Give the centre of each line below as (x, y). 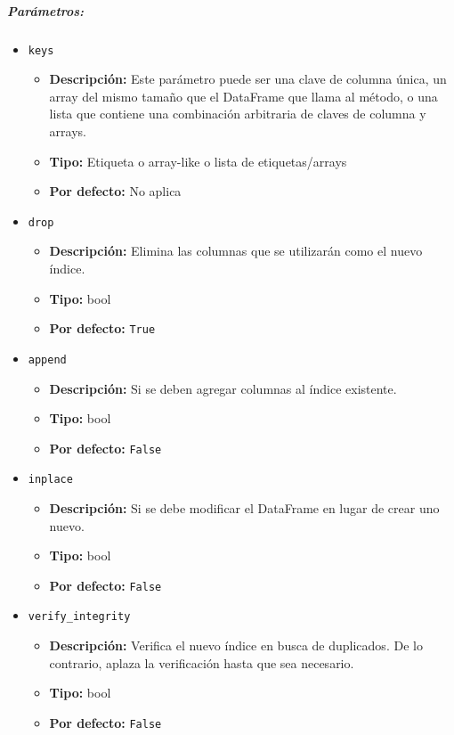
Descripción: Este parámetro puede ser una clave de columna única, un (248, 79)
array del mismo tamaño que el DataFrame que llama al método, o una (243, 96)
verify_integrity (79, 617)
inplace (50, 480)
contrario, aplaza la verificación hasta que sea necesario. (202, 662)
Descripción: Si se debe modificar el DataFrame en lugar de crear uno (244, 508)
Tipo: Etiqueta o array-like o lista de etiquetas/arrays (198, 161)
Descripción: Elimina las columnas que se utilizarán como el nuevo (236, 251)
